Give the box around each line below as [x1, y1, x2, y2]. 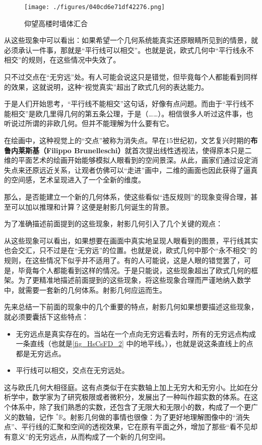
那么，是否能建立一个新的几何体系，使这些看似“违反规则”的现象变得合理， [4, 191, 251, 202]
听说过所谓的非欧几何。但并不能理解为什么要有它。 [4, 118, 173, 129]
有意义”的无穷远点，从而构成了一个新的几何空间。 [4, 431, 170, 441]
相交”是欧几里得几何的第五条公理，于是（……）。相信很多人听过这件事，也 [11, 108, 253, 118]
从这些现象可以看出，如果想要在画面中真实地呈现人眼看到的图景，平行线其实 [4, 235, 258, 245]
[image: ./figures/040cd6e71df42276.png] [24, 4, 165, 11]
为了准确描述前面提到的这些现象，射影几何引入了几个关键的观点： [4, 218, 223, 229]
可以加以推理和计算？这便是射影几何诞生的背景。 [11, 201, 173, 212]
